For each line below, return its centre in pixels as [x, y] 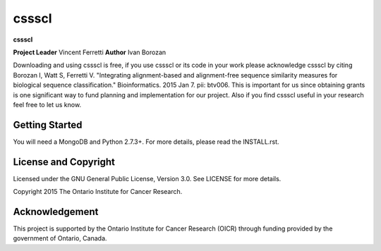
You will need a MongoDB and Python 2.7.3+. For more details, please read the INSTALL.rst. [146, 142]
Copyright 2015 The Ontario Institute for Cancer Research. [98, 192]
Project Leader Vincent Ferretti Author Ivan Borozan [90, 52]
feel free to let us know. [47, 104]
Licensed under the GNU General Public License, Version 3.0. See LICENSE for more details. [147, 178]
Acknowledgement [56, 212]
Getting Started [48, 124]
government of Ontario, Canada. [60, 238]
